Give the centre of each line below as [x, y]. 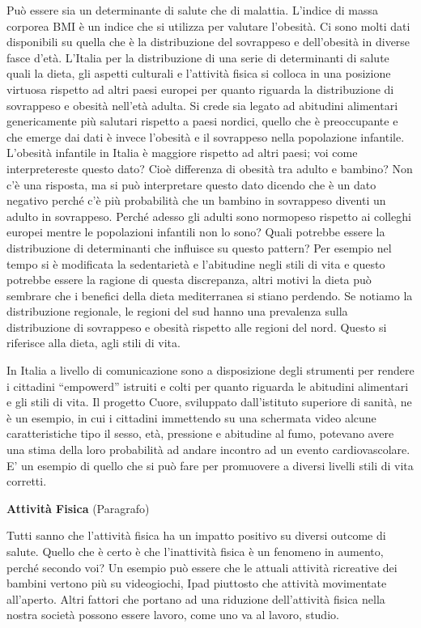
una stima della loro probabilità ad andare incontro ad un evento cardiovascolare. [208, 450]
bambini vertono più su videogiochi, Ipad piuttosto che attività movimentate [197, 583]
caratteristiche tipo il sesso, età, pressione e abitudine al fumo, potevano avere [200, 433]
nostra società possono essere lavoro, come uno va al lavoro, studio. [173, 615]
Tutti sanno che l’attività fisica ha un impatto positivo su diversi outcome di [196, 535]
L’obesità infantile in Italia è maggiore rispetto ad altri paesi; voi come [182, 153]
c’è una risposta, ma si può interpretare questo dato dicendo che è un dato [191, 184]
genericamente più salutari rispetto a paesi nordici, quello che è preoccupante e [202, 121]
